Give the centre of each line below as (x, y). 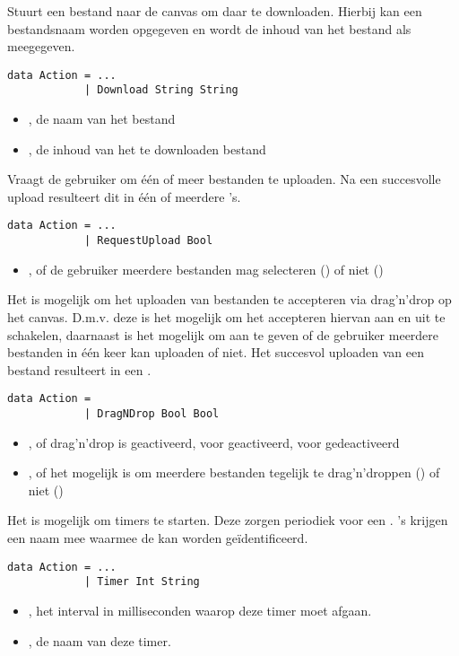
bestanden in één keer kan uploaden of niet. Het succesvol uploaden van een (216, 352)
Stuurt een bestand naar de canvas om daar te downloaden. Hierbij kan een (215, 11)
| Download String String (161, 90)
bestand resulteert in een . (79, 369)
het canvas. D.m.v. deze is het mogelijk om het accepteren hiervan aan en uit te (226, 316)
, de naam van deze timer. (100, 640)
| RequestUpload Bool (148, 241)
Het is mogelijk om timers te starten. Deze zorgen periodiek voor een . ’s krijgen (228, 520)
